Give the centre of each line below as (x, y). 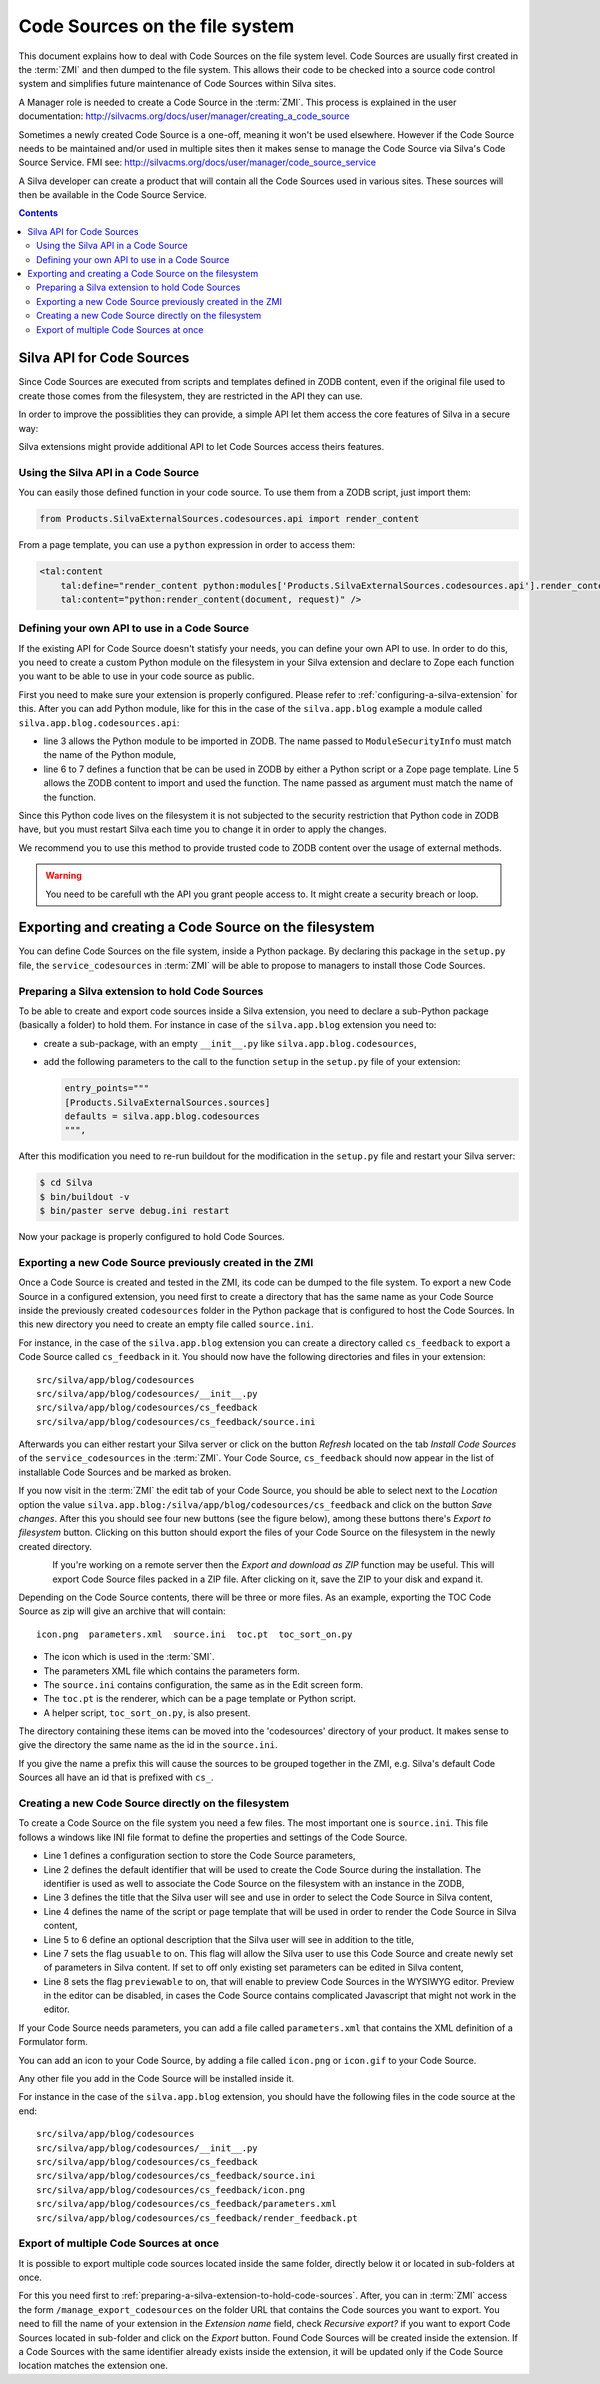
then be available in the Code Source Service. (112, 195)
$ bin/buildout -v (84, 1196)
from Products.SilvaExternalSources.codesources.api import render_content (229, 519)
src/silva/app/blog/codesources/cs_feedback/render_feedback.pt (197, 2218)
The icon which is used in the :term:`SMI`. (129, 1657)
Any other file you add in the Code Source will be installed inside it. (156, 2079)
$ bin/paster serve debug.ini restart (134, 1211)
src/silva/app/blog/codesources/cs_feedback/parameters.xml (186, 2204)
